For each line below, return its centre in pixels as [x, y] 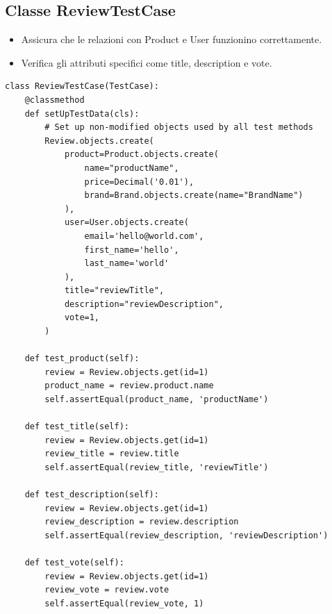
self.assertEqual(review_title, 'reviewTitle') [157, 468]
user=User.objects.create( [126, 223]
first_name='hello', [132, 250]
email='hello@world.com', [144, 236]
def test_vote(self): [74, 563]
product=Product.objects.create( [141, 155]
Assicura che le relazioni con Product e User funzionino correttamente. [172, 39]
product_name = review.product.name [129, 386]
